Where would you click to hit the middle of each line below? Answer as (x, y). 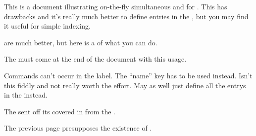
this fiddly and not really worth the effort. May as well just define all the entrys (125, 85)
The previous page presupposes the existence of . (78, 128)
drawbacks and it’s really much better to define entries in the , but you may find (126, 16)
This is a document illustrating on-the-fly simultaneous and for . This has (116, 6)
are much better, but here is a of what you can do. (81, 42)
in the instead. (26, 95)
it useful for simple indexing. (47, 26)
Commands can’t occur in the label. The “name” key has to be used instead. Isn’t (128, 75)
